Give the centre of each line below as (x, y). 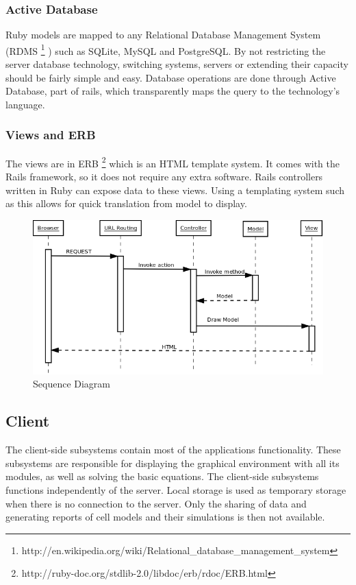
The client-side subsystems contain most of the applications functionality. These (173, 450)
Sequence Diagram (72, 384)
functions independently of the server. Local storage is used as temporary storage (176, 490)
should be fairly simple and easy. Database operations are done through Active (171, 77)
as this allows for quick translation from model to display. (126, 203)
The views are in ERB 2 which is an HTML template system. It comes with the (173, 162)
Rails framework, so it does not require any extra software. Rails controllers (164, 176)
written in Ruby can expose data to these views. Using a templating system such (175, 190)
